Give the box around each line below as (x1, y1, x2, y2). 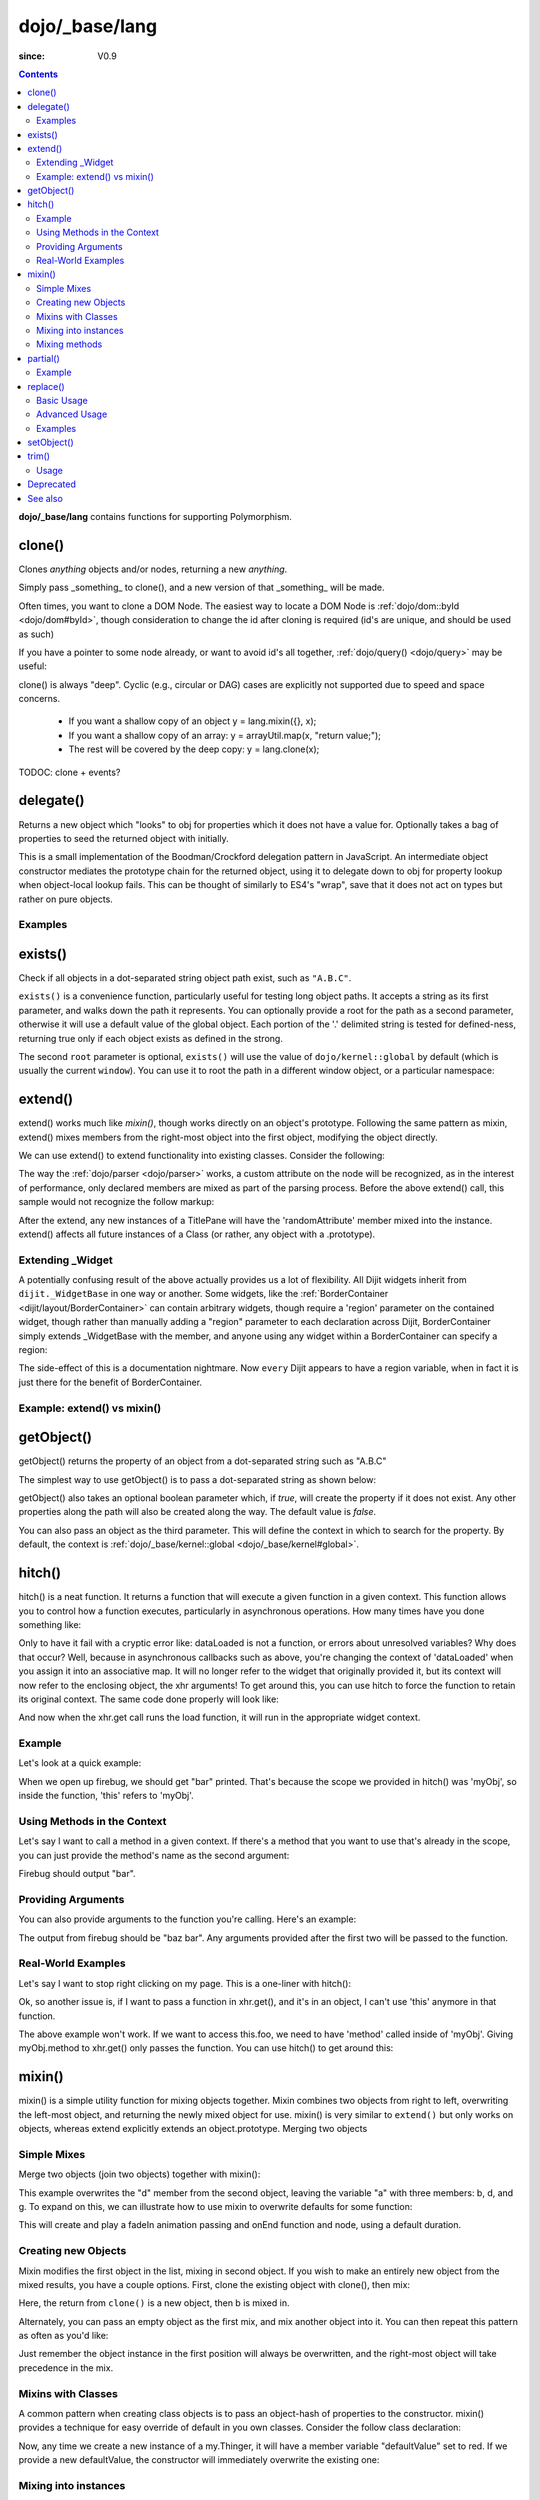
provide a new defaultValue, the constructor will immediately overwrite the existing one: (18, 2454, 380, 2466)
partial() (27, 352, 60, 364)
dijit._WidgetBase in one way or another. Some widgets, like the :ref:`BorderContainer (18, 1288, 389, 1300)
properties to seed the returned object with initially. (18, 832, 229, 844)
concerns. (18, 693, 61, 705)
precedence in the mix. (18, 2361, 114, 2374)
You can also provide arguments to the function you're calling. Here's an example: (18, 1913, 357, 1925)
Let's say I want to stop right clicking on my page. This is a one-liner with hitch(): (18, 1977, 352, 1989)
